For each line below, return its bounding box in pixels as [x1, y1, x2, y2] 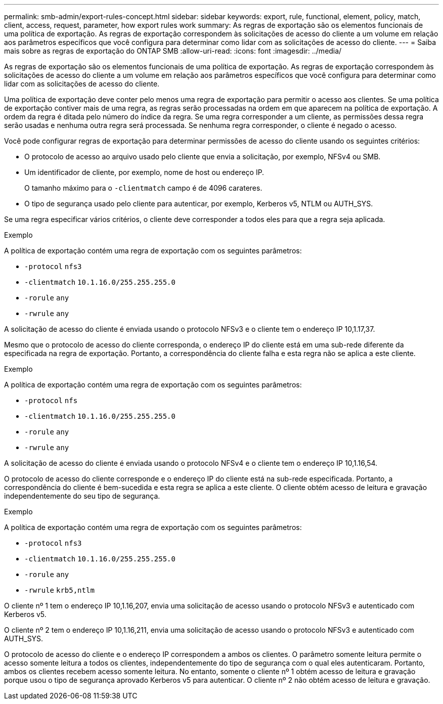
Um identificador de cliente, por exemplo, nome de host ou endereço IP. [24, 168, 264, 177]
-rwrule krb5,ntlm [24, 586, 95, 594]
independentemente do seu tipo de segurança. [4, 492, 160, 500]
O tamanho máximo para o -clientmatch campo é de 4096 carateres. [24, 184, 262, 192]
